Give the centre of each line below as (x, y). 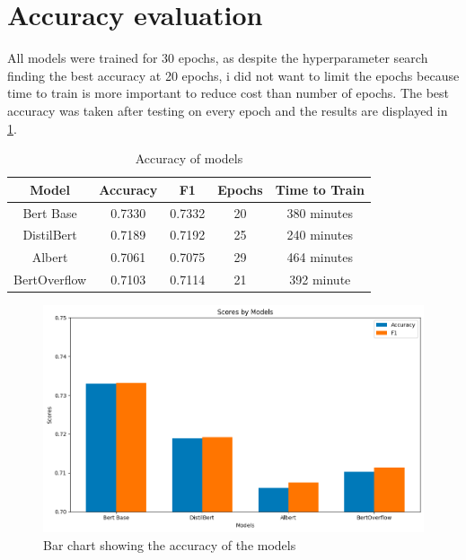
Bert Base (50, 212)
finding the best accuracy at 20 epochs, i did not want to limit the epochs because (233, 75)
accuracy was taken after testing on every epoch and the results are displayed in (228, 110)
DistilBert (50, 235)
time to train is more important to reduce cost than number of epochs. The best (229, 93)
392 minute (320, 280)
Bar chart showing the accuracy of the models (170, 544)
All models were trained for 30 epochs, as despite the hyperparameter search (218, 58)
